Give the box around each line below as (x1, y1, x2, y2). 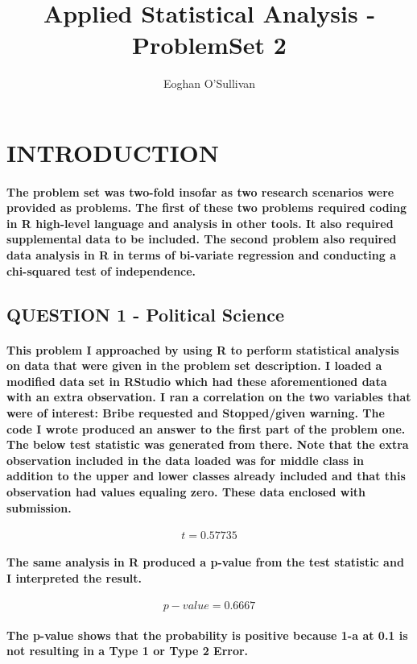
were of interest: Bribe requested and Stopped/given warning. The (6, 405, 385, 421)
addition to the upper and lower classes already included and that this (6, 467, 406, 484)
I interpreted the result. (6, 569, 142, 586)
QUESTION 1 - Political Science (6, 301, 285, 326)
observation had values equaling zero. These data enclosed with (6, 483, 366, 500)
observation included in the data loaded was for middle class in (6, 451, 364, 468)
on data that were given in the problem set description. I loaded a (6, 357, 382, 374)
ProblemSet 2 (132, 28, 287, 61)
